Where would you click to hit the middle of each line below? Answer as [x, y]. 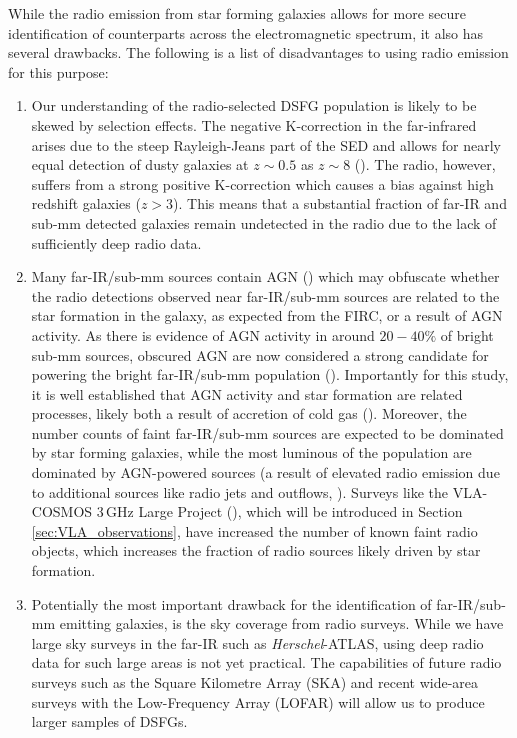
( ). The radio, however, [425, 164]
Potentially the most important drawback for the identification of [231, 603]
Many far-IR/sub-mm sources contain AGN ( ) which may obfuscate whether [265, 276]
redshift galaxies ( [86, 203]
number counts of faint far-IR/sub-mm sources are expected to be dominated [267, 432]
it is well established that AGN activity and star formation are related [247, 393]
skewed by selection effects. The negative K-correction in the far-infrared [254, 124]
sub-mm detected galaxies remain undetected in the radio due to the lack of [264, 222]
